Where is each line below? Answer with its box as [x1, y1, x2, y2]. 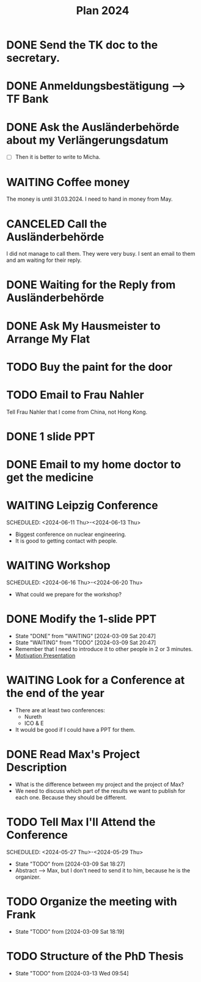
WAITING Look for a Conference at [6, 674, 185, 687]
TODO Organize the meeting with [6, 895, 177, 909]
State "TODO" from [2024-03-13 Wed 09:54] [15, 969, 129, 976]
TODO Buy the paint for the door [6, 360, 173, 374]
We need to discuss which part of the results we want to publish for [15, 787, 186, 794]
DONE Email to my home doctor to [6, 458, 181, 472]
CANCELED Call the [6, 217, 107, 231]
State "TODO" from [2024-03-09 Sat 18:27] [15, 860, 125, 868]
